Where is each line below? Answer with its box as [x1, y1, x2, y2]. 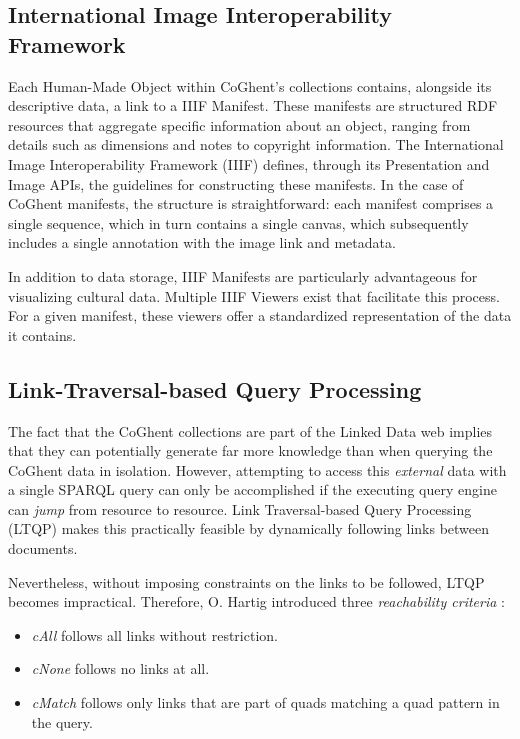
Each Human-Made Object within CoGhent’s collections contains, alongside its [8, 75, 492, 96]
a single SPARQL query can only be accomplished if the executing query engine [8, 479, 497, 500]
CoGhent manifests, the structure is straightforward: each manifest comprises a [8, 193, 494, 214]
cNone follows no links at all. [31, 658, 210, 679]
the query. [31, 711, 93, 732]
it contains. [8, 324, 77, 345]
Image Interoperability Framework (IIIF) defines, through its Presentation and [8, 153, 490, 174]
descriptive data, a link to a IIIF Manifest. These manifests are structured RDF [8, 95, 498, 116]
